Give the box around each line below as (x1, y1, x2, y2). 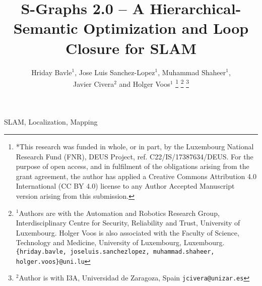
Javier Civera (73, 78, 114, 89)
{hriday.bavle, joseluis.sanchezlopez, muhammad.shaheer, (16, 248, 215, 255)
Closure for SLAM (65, 37, 196, 58)
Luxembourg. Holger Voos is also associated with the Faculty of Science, (16, 227, 239, 238)
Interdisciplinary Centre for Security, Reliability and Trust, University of (16, 217, 240, 228)
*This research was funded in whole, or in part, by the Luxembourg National (16, 141, 254, 151)
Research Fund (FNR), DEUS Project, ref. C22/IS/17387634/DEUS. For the (16, 151, 253, 161)
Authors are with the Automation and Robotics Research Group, (19, 207, 220, 218)
